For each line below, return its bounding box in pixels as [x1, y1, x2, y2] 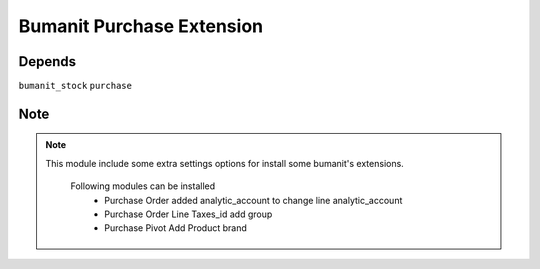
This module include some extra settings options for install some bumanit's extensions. [45, 157, 404, 169]
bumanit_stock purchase [18, 80, 132, 92]
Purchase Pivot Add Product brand [104, 222, 247, 234]
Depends [18, 53, 77, 70]
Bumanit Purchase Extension [18, 15, 264, 37]
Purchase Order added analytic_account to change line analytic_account [104, 194, 403, 206]
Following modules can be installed [70, 180, 216, 192]
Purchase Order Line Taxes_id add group [104, 208, 273, 220]
